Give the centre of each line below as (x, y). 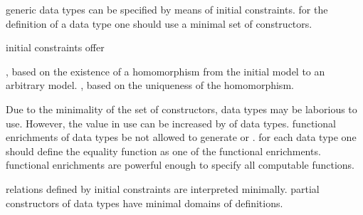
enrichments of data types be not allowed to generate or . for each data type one (181, 137)
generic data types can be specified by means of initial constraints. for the (167, 9)
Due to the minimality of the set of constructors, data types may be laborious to (181, 109)
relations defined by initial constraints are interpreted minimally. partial (163, 188)
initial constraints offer (55, 47)
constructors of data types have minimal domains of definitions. (144, 203)
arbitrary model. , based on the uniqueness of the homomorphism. (150, 85)
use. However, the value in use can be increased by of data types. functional (171, 123)
